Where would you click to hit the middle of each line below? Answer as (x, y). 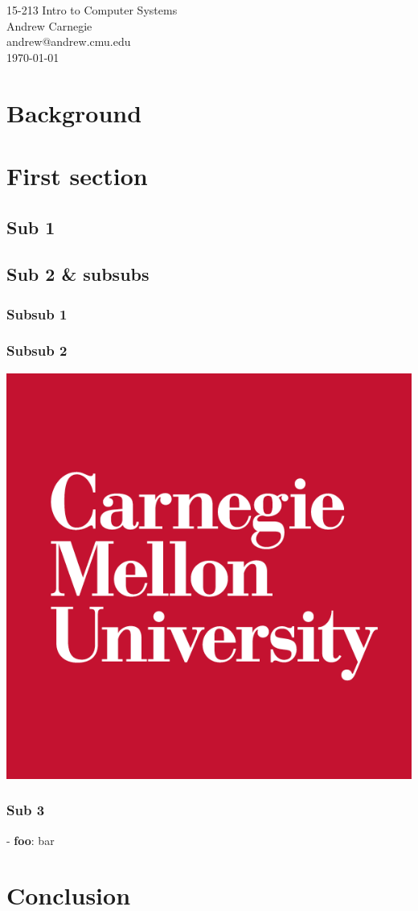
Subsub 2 (37, 350)
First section (77, 175)
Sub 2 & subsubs (78, 274)
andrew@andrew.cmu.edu (69, 41)
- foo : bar (31, 840)
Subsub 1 (37, 313)
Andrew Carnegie (49, 25)
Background (74, 112)
